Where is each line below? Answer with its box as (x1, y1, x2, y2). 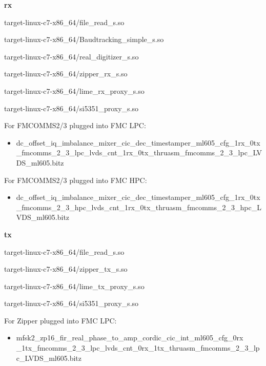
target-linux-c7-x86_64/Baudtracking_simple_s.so (4, 34, 164, 45)
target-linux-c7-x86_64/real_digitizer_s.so (4, 51, 139, 62)
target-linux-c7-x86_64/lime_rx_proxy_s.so (4, 85, 145, 96)
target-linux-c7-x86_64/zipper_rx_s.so (4, 68, 128, 79)
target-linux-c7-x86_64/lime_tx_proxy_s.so (4, 280, 145, 291)
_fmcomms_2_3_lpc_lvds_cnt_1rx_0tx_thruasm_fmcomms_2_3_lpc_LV (16, 147, 262, 158)
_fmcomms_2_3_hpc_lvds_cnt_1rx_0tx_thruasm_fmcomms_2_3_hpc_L (16, 201, 261, 212)
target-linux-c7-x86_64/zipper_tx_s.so (4, 263, 128, 274)
